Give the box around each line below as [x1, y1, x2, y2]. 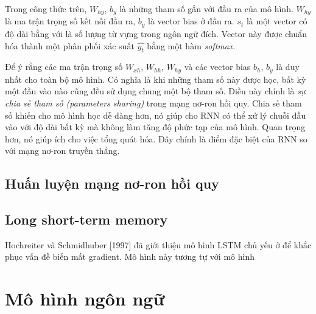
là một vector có [246, 15, 307, 27]
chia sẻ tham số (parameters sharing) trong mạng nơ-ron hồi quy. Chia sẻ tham [5, 96, 302, 109]
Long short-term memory [5, 210, 168, 229]
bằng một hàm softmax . [147, 39, 236, 52]
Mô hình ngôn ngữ [5, 286, 165, 311]
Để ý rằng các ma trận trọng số [5, 60, 123, 73]
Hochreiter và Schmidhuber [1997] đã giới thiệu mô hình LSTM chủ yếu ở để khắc [5, 238, 312, 251]
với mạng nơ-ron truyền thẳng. [5, 144, 120, 157]
